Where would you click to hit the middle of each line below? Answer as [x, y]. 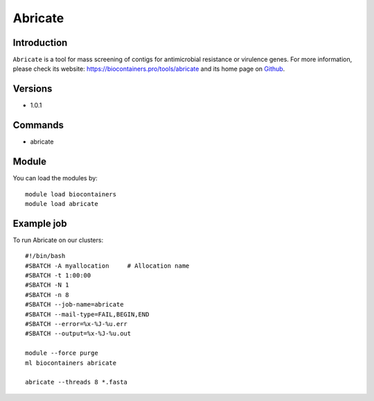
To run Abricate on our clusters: [58, 240]
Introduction [40, 43]
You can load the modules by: [55, 178]
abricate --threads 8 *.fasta [77, 382]
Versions [33, 89]
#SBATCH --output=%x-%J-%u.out [78, 334]
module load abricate [62, 204]
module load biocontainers [71, 194]
